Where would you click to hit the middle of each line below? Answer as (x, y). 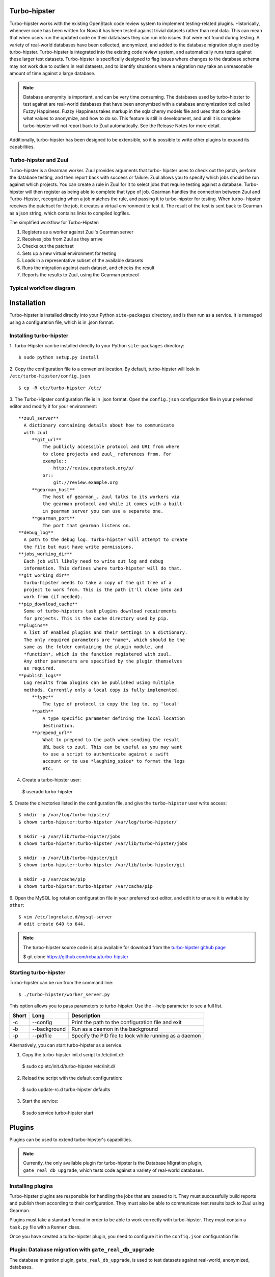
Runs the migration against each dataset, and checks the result (88, 268)
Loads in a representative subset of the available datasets (83, 261)
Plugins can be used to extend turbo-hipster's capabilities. (71, 1140)
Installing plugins (31, 1186)
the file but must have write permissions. (79, 547)
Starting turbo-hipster (37, 972)
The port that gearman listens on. (87, 525)
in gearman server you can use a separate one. (103, 511)
